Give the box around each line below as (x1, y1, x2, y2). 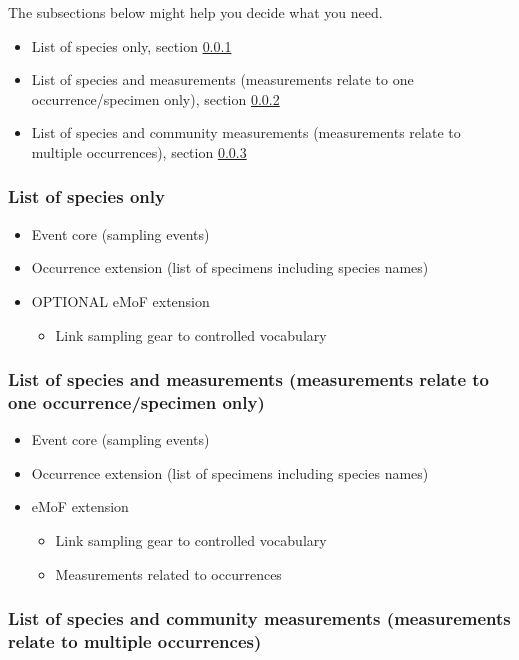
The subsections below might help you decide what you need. (8, 2, 383, 22)
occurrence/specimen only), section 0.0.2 (31, 88, 280, 109)
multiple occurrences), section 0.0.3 (31, 141, 247, 162)
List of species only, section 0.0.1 (31, 35, 232, 56)
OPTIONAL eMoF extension (31, 290, 210, 311)
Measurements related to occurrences (55, 563, 282, 584)
